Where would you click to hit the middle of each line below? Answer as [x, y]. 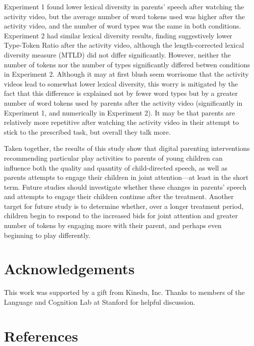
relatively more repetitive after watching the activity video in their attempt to [121, 122]
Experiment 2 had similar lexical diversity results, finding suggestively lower [118, 35]
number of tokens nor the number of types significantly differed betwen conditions [127, 64]
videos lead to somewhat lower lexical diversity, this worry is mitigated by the [121, 83]
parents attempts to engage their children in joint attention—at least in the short [126, 177]
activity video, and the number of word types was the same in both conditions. [123, 26]
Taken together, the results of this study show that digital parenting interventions [127, 148]
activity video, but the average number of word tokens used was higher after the [125, 16]
